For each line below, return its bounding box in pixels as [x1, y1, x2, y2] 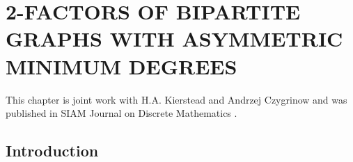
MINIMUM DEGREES [6, 51, 237, 80]
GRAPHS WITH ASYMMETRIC [6, 24, 343, 53]
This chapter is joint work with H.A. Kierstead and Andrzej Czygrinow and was [6, 92, 347, 106]
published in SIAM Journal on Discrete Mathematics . [6, 106, 237, 120]
